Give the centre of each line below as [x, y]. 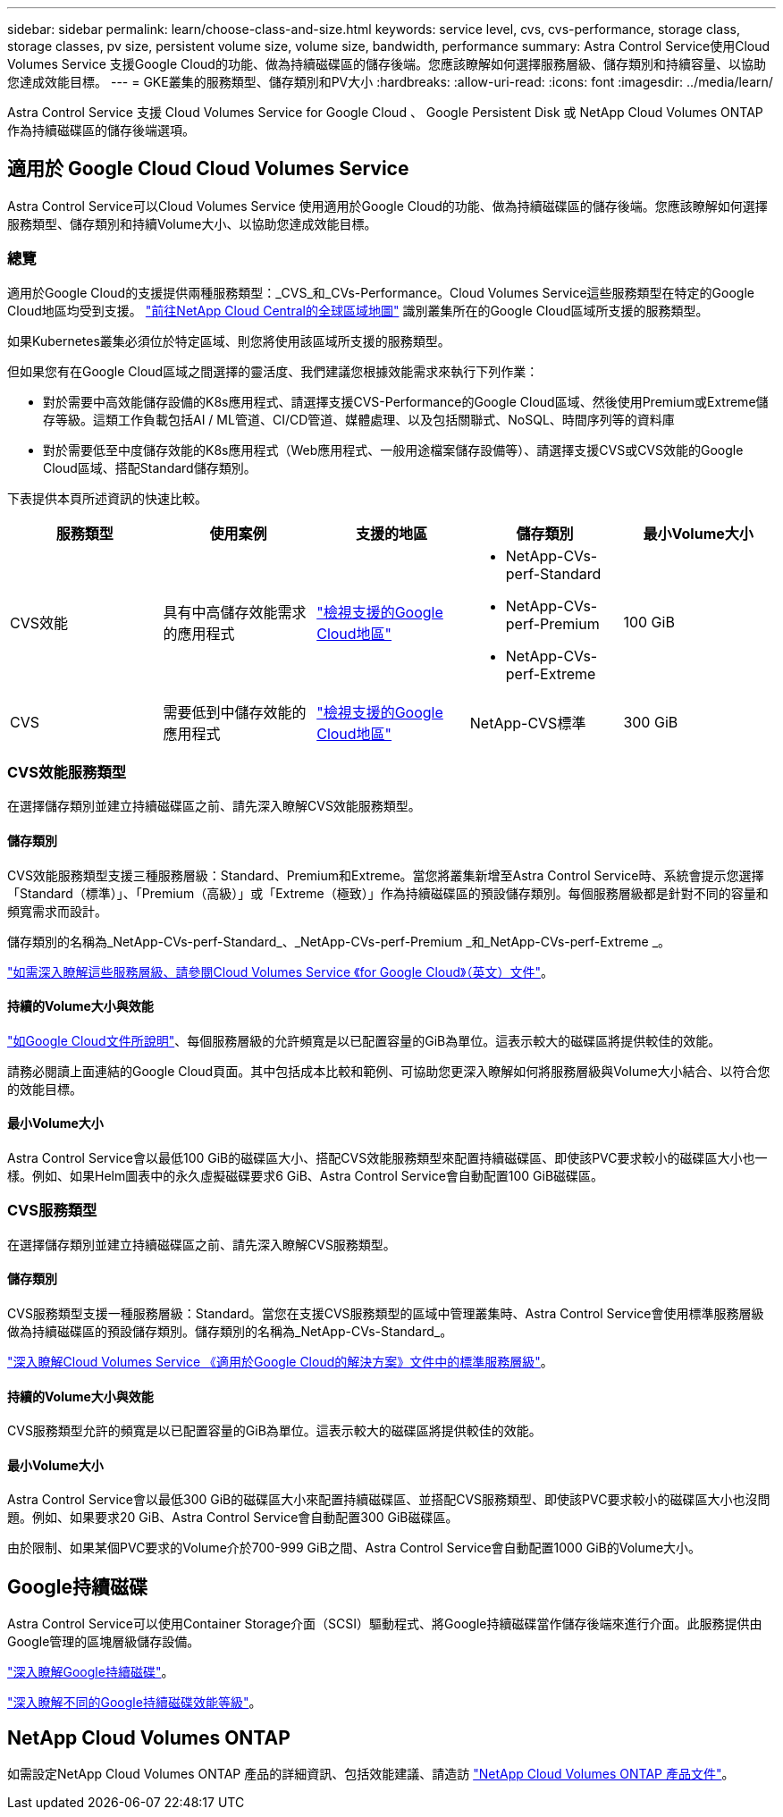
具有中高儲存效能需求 [235, 612]
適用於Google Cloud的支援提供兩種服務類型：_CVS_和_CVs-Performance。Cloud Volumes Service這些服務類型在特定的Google [381, 292]
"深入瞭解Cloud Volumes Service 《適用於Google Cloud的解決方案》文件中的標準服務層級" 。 [280, 1361]
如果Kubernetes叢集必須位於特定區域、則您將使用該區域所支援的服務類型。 [229, 341]
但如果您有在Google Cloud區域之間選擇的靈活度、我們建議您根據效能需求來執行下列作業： [273, 371]
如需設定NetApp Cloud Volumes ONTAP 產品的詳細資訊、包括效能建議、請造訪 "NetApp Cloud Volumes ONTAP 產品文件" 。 [371, 1774]
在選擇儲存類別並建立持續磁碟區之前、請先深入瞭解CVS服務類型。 [202, 1244]
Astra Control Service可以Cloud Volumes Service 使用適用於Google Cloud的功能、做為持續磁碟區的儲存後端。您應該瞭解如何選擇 [387, 206]
